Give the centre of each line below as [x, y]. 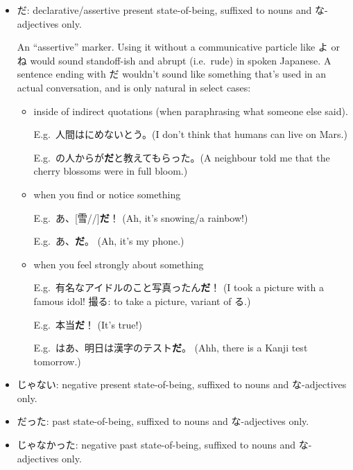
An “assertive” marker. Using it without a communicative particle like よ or [178, 47]
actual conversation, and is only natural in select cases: [134, 87]
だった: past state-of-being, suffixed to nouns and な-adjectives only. [163, 421]
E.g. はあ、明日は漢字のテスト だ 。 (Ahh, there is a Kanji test [171, 348]
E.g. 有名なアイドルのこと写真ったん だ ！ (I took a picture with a [179, 287]
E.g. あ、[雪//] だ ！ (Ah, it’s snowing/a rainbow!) [141, 217]
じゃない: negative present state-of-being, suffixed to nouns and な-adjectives [182, 384]
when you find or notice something [107, 194]
